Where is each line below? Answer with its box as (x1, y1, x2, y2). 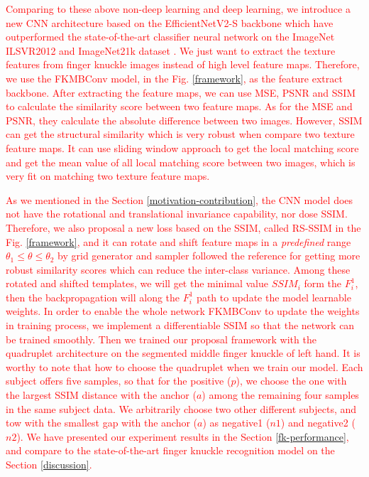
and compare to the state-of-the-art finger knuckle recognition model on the (6, 443, 335, 458)
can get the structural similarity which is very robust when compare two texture (6, 127, 355, 141)
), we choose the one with (236, 373, 347, 388)
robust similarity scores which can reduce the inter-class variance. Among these (6, 262, 351, 277)
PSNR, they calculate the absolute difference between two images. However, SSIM (6, 112, 363, 127)
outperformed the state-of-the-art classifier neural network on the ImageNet (6, 29, 335, 44)
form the (304, 276, 342, 291)
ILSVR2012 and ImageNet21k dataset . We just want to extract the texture (6, 43, 336, 58)
